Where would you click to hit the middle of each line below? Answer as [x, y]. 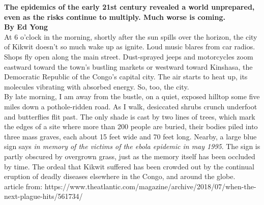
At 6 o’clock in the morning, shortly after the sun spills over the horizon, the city [131, 36]
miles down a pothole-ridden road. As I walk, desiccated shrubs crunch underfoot [131, 106]
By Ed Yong [26, 27]
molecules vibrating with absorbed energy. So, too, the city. [97, 86]
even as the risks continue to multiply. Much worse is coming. [115, 17]
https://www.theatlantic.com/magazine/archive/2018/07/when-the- [150, 186]
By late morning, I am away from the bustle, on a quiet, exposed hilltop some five [132, 96]
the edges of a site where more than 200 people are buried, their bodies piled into [131, 126]
